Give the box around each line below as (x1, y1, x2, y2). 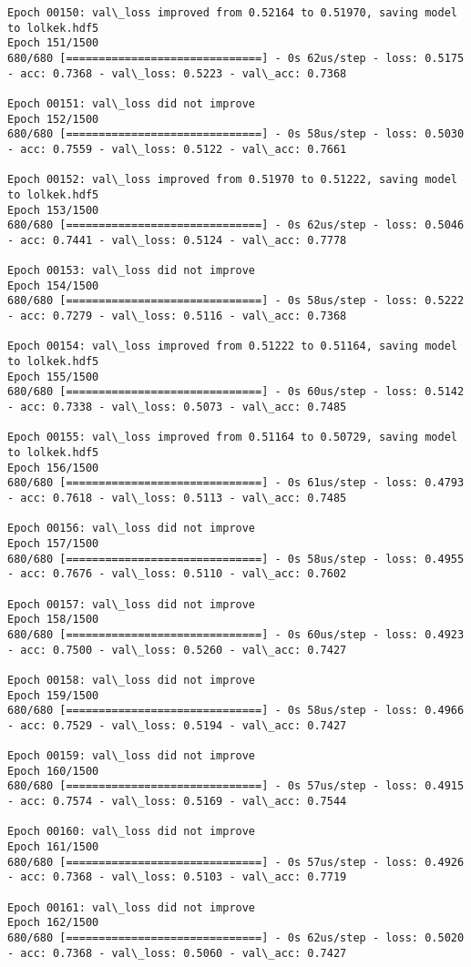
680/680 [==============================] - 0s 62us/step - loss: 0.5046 (7, 219, 465, 232)
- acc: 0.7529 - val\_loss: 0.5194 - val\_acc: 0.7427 (7, 718, 347, 732)
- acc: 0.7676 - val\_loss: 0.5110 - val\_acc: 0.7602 (7, 567, 347, 581)
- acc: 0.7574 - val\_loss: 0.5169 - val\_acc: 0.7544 (7, 795, 347, 809)
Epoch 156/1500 (7, 461, 99, 474)
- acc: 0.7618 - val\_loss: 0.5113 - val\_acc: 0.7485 (7, 492, 347, 504)
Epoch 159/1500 (7, 688, 99, 702)
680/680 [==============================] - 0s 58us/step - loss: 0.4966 (7, 704, 465, 718)
